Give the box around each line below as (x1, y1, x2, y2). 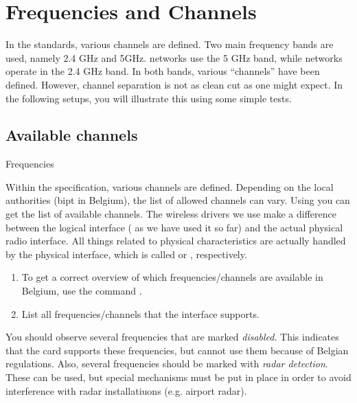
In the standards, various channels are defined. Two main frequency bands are (5, 37, 334, 51)
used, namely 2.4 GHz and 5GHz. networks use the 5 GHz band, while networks (5, 50, 343, 65)
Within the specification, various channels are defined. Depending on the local (5, 179, 334, 194)
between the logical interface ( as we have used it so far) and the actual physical (5, 220, 343, 234)
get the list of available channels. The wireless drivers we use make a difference (5, 207, 336, 221)
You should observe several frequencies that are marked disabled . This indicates (5, 330, 339, 344)
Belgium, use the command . (21, 284, 142, 298)
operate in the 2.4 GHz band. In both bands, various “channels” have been (5, 64, 320, 78)
